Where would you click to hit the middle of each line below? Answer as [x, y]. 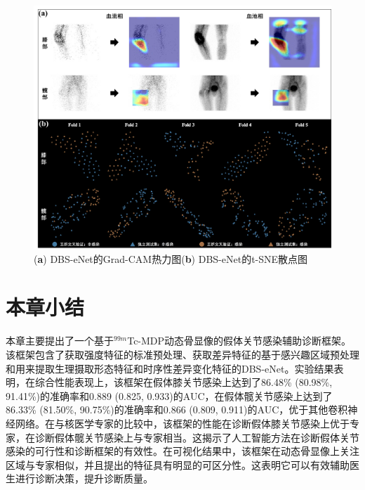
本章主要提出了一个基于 [60, 341]
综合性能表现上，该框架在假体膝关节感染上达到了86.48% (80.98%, [184, 382]
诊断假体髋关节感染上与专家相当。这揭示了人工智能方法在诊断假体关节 [197, 437]
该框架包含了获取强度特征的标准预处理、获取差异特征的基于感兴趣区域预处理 [182, 354]
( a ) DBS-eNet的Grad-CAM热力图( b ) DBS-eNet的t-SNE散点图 [171, 258]
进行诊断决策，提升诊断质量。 [84, 478]
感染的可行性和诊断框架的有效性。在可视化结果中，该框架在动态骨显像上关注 [182, 451]
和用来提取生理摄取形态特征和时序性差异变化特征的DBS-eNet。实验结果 [170, 368]
